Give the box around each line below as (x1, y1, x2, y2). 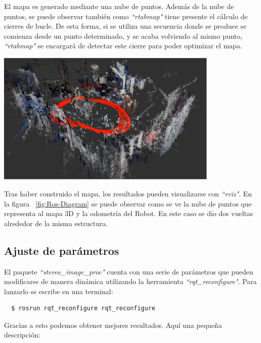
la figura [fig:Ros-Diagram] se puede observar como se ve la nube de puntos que (4, 198, 252, 209)
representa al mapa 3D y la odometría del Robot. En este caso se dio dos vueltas (4, 208, 253, 219)
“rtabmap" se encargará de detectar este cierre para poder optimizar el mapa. (4, 40, 242, 51)
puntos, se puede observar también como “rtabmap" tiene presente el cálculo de (4, 11, 248, 21)
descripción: (4, 329, 41, 340)
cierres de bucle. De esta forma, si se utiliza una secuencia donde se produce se (4, 21, 246, 31)
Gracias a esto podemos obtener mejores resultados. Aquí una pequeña (4, 319, 222, 330)
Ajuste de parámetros (4, 242, 119, 258)
